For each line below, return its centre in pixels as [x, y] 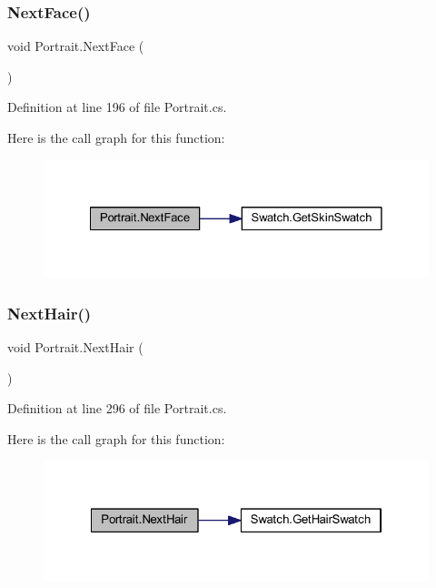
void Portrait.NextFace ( [76, 46]
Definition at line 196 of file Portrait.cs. [117, 107]
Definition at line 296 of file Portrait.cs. [117, 408]
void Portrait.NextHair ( [75, 346]
